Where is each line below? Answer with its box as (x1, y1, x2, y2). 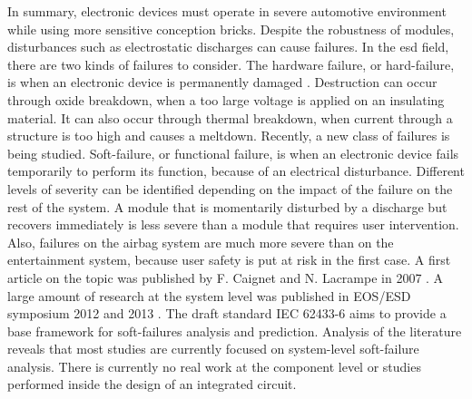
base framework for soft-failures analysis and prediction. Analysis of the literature (7, 321, 462, 340)
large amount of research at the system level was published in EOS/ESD (7, 286, 411, 305)
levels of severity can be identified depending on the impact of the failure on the (7, 179, 453, 198)
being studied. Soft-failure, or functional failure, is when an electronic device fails (7, 143, 459, 162)
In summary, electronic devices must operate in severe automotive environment (7, 2, 447, 20)
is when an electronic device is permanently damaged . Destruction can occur (7, 73, 438, 92)
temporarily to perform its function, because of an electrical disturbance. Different (7, 161, 465, 180)
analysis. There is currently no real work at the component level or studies (7, 356, 421, 375)
